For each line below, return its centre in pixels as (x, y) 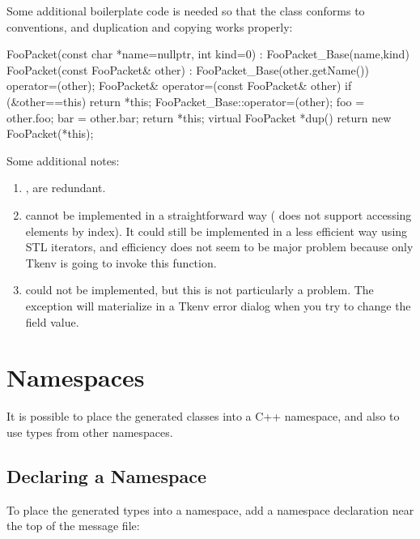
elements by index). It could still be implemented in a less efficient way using (216, 231)
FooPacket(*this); (50, 133)
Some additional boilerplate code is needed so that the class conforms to (186, 11)
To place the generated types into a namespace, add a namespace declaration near (210, 509)
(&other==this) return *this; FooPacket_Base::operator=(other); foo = (186, 101)
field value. (52, 321)
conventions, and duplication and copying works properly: (150, 26)
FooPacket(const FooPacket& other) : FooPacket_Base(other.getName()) (188, 69)
